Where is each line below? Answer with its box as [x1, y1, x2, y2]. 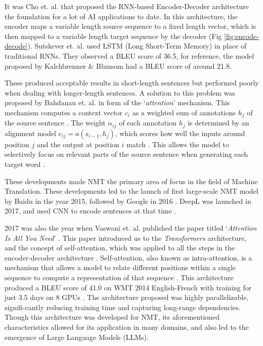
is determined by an [187, 117, 249, 128]
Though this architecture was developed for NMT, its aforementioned [5, 312, 220, 322]
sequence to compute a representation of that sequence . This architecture [5, 272, 234, 282]
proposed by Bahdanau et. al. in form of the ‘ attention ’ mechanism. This [5, 97, 230, 108]
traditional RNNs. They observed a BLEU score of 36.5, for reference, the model [5, 50, 254, 61]
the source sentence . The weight [5, 117, 106, 128]
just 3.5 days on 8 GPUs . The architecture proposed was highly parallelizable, [5, 292, 249, 302]
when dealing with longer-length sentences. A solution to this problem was [5, 87, 235, 98]
